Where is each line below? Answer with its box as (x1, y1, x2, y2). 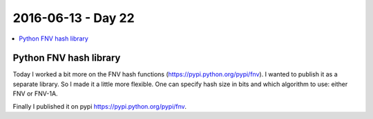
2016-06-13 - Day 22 (12, 10, 135, 25)
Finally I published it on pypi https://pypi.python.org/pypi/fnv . (12, 102, 186, 110)
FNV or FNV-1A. (12, 89, 58, 98)
